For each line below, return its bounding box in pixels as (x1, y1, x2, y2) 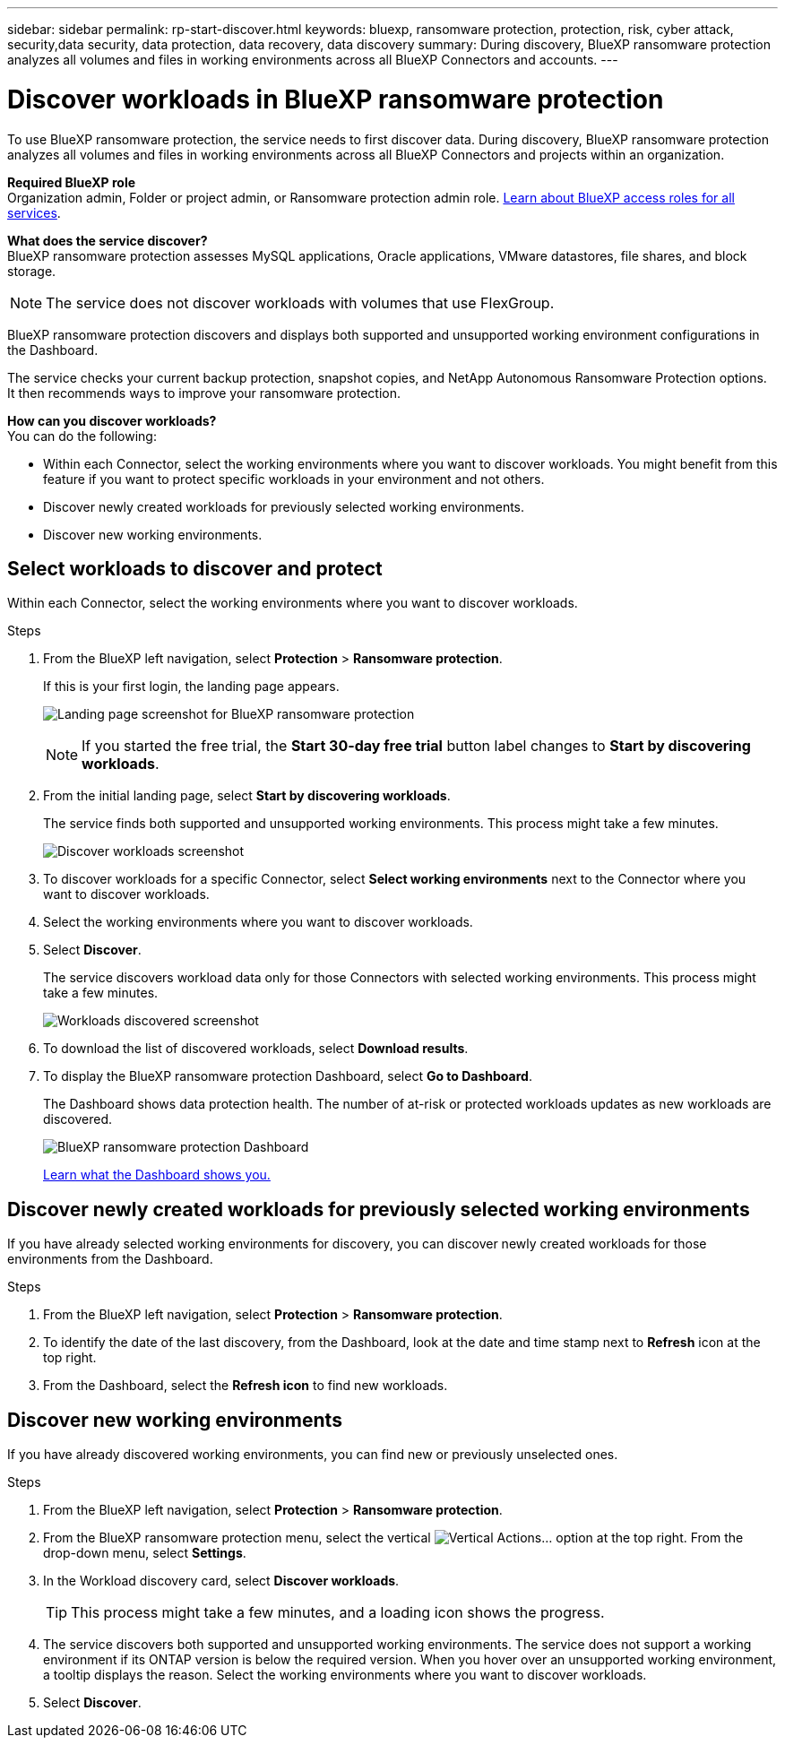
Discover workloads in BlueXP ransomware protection (7, 83, 664, 115)
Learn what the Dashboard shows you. (43, 1167, 271, 1183)
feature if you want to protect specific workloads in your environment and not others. (43, 471, 545, 487)
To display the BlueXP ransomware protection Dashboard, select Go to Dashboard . (43, 1068, 532, 1084)
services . (7, 204, 61, 220)
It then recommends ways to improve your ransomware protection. (7, 384, 401, 401)
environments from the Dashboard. (7, 1251, 213, 1267)
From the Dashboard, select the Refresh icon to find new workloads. (43, 1378, 448, 1394)
